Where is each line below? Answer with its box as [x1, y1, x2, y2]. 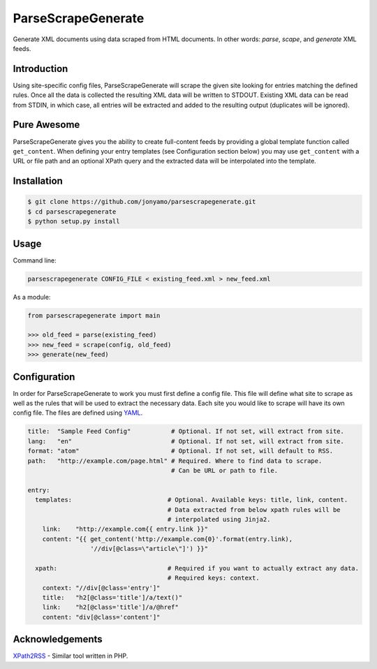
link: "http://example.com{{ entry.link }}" [42, 525, 209, 534]
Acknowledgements [13, 633, 103, 645]
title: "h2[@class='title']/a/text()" [42, 594, 183, 602]
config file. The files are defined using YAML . [13, 409, 143, 417]
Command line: [13, 256, 57, 265]
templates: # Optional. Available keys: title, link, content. [35, 496, 348, 504]
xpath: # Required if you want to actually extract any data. [35, 564, 360, 572]
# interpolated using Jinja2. [167, 515, 271, 523]
